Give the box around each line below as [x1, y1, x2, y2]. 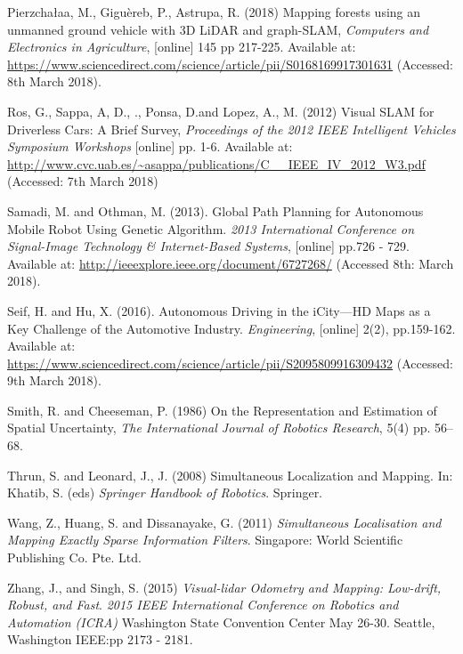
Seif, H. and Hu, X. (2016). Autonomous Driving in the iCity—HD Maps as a [7, 301, 431, 319]
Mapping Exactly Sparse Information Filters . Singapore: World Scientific [7, 530, 403, 549]
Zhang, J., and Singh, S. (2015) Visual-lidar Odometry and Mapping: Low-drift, [7, 577, 442, 596]
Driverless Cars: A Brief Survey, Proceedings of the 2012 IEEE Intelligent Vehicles [7, 119, 456, 138]
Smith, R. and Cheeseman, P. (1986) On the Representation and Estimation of [7, 400, 437, 419]
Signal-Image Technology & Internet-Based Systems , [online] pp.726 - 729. [7, 237, 410, 255]
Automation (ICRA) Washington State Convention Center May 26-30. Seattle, [7, 612, 435, 631]
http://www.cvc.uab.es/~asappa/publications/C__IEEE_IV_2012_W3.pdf [7, 154, 426, 173]
